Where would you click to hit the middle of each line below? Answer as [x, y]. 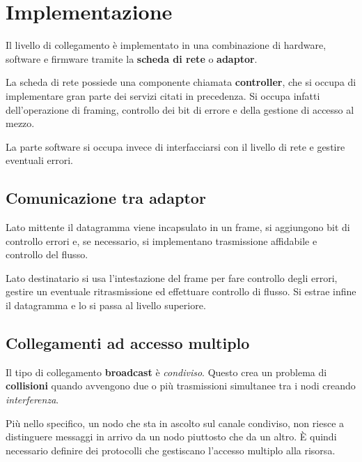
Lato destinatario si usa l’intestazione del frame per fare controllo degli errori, [172, 277]
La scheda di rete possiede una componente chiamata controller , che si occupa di [181, 82]
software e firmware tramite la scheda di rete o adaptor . [132, 58]
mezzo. [20, 123]
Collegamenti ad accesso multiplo [128, 343]
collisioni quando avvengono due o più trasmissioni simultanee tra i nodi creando [181, 386]
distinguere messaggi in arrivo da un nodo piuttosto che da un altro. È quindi [171, 437]
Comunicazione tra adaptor [106, 198]
